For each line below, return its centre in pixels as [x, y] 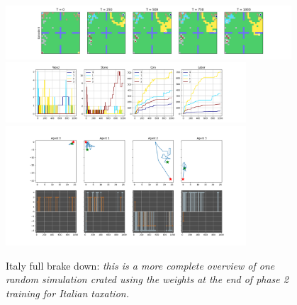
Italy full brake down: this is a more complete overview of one [140, 265]
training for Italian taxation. [67, 293]
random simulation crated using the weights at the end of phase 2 [147, 279]
